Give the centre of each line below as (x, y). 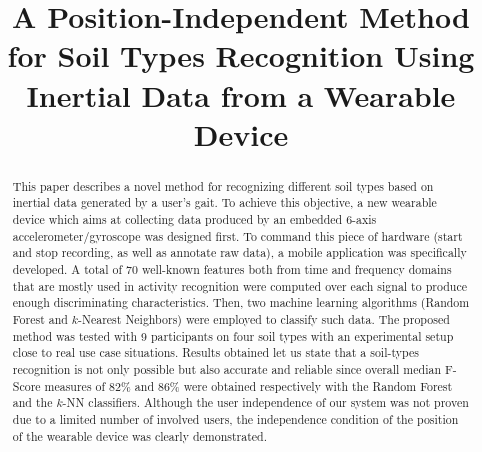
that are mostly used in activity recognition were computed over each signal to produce (239, 285)
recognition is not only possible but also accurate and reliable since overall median (226, 368)
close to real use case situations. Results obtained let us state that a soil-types (215, 352)
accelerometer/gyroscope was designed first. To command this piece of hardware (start (237, 235)
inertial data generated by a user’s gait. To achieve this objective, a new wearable (224, 202)
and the (32, 402)
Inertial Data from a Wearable (241, 94)
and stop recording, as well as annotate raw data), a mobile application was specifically (239, 252)
